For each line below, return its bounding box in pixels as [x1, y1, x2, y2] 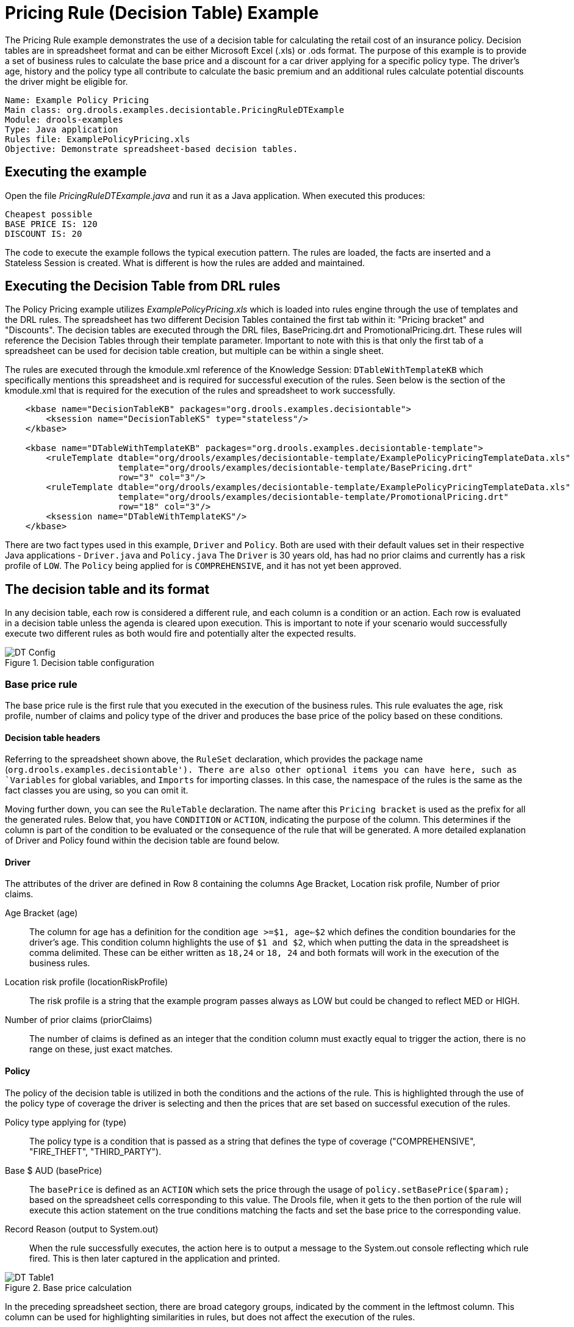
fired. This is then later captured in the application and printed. [29, 1253, 280, 1264]
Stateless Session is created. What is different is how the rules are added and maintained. [5, 257, 365, 268]
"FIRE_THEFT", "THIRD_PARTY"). [29, 1146, 162, 1157]
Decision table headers [5, 732, 101, 743]
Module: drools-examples [5, 114, 123, 125]
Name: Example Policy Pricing [5, 95, 149, 105]
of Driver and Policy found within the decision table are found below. [5, 835, 280, 846]
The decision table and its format [5, 581, 210, 597]
